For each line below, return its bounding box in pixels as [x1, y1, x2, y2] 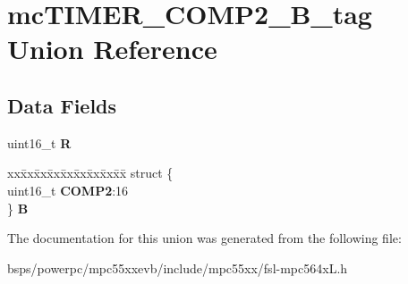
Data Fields [7, 91, 117, 119]
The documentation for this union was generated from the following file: [7, 229, 402, 247]
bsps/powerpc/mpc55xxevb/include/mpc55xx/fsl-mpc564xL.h [7, 258, 348, 277]
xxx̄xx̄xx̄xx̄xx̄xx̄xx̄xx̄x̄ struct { [7, 163, 174, 182]
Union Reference [7, 30, 217, 67]
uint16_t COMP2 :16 [7, 180, 129, 199]
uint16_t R [7, 133, 72, 152]
